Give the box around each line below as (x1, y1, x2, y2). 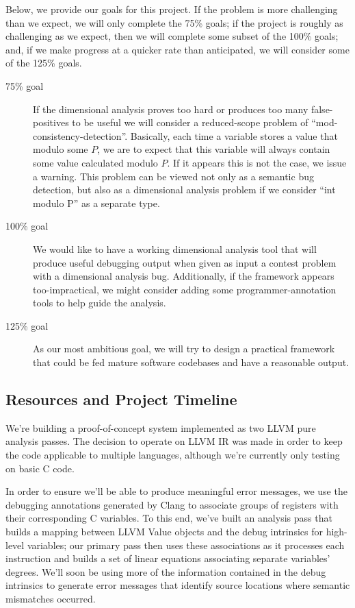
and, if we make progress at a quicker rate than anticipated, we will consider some (5, 42, 350, 56)
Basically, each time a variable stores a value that (130, 128, 338, 143)
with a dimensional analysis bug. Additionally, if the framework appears (33, 269, 334, 283)
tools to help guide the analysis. (33, 295, 166, 310)
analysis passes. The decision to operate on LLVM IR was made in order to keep (5, 434, 343, 448)
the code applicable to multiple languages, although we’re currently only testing (5, 448, 340, 462)
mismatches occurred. (5, 591, 96, 605)
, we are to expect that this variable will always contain (97, 142, 330, 156)
